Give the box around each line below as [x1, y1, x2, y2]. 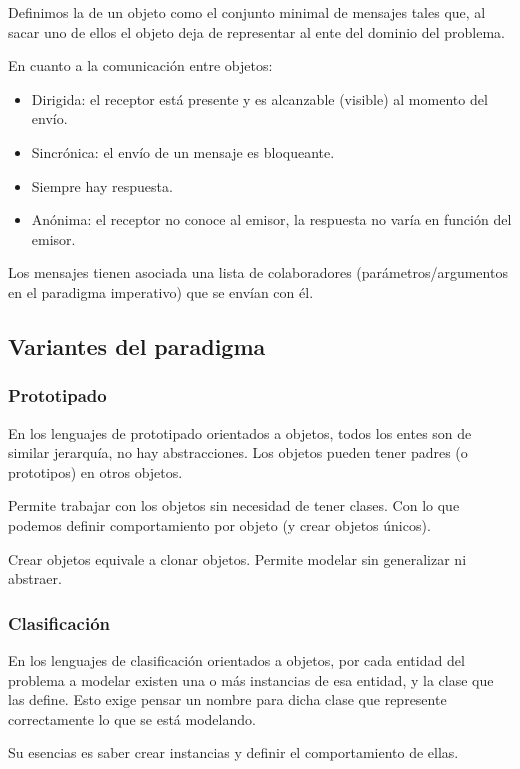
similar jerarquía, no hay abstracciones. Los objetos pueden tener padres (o [8, 442, 468, 463]
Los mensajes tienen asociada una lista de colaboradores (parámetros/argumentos [8, 262, 508, 283]
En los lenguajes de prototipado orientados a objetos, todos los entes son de [8, 422, 472, 443]
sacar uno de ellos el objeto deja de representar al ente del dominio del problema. [8, 21, 506, 42]
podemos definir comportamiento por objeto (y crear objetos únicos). [8, 514, 431, 535]
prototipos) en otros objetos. [8, 461, 183, 482]
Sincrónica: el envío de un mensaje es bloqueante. [31, 141, 335, 162]
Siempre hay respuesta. [31, 175, 173, 196]
